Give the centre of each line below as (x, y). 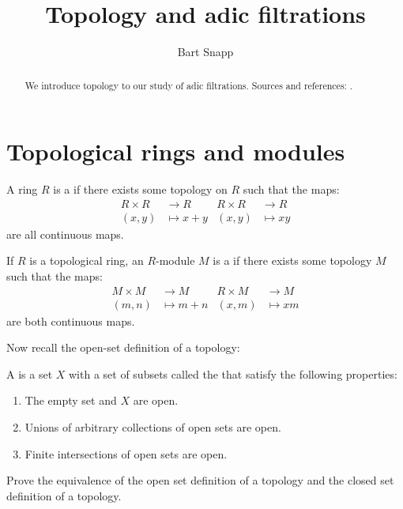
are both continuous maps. (71, 320)
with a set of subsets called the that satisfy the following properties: (233, 373)
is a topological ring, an (87, 260)
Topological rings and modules (176, 151)
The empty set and (71, 400)
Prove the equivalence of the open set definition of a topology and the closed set (200, 480)
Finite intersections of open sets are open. (126, 453)
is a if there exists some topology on (140, 189)
